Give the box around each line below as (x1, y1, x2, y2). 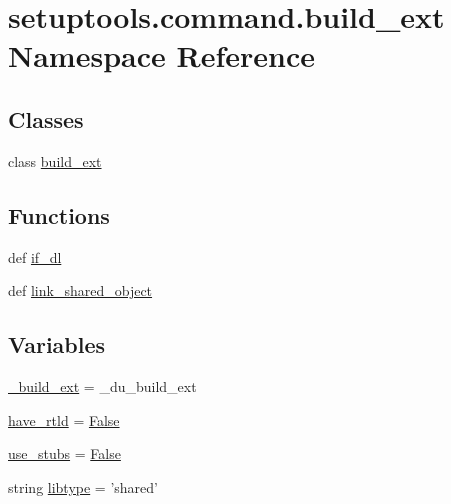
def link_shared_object (8, 280, 153, 301)
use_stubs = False (8, 443, 121, 464)
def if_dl (8, 246, 62, 267)
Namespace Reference (8, 35, 315, 76)
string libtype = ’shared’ (8, 476, 158, 497)
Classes (8, 103, 84, 134)
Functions (8, 199, 110, 230)
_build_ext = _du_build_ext (8, 375, 197, 396)
